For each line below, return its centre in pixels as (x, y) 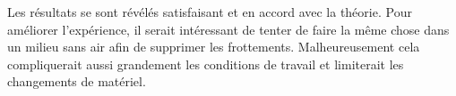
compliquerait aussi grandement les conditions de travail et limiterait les (206, 64)
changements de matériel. (77, 81)
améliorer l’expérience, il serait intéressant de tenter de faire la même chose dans (228, 29)
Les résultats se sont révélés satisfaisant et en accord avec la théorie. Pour (210, 12)
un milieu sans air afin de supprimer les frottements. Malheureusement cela (214, 47)
